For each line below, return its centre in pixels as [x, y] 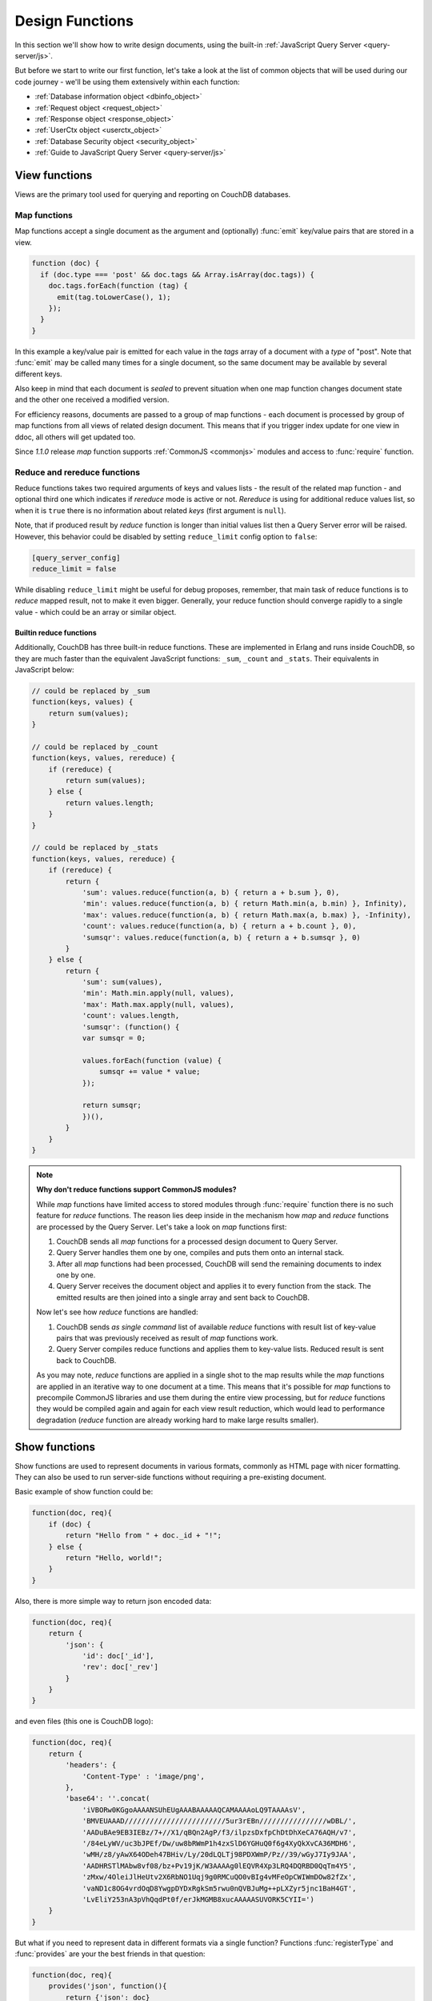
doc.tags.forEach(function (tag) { [118, 286]
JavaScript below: [44, 669]
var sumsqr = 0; [114, 1038]
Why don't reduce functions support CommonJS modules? [136, 1189]
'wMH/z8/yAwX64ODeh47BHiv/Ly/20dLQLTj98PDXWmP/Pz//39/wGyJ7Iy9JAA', [219, 1855]
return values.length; [110, 803]
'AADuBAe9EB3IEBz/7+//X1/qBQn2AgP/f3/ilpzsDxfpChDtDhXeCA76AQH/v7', [219, 1832]
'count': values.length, [131, 1016]
